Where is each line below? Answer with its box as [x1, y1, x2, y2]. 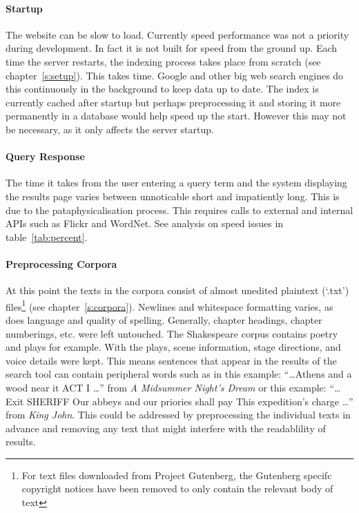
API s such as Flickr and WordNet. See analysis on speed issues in [6, 216, 284, 231]
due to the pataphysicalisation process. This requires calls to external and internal [6, 202, 353, 217]
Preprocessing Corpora [6, 256, 117, 271]
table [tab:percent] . [6, 229, 88, 244]
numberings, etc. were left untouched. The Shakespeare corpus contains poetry [6, 326, 338, 340]
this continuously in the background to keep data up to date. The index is [6, 81, 319, 96]
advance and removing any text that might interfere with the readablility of [6, 420, 326, 435]
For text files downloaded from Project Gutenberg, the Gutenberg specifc [21, 467, 332, 482]
